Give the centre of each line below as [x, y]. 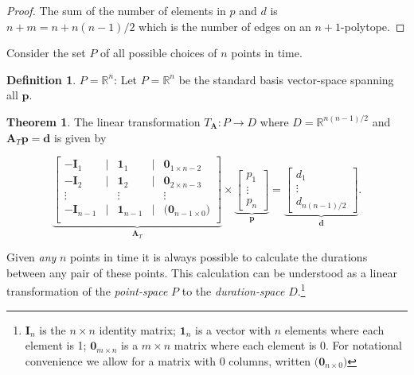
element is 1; [56, 345]
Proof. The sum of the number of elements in [116, 10]
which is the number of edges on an [225, 26]
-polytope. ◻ [373, 26]
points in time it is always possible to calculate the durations [219, 257]
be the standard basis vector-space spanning [286, 79]
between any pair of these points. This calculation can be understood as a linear [202, 272]
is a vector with [233, 329]
